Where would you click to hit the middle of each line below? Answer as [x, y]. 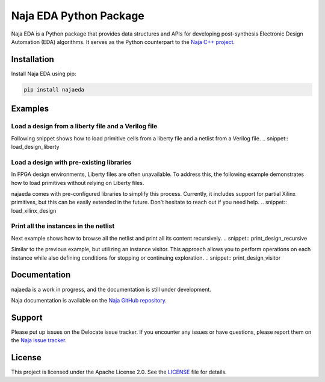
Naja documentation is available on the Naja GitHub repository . [89, 300]
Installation [32, 59]
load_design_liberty [35, 146]
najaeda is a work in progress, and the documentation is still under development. [111, 289]
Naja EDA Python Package [78, 16]
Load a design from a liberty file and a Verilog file [84, 127]
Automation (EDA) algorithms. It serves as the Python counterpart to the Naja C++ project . [123, 42]
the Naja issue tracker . [39, 340]
